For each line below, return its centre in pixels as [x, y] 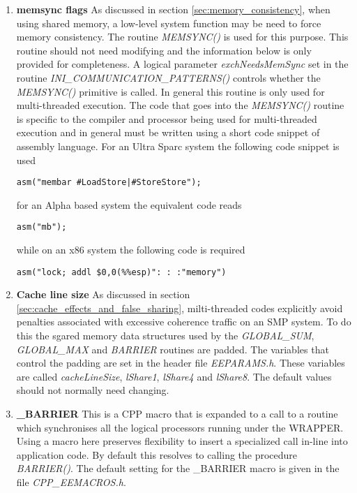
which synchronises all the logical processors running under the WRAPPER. [180, 427]
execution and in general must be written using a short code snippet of [168, 132]
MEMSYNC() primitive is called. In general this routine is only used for [170, 91]
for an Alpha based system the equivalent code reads [129, 204]
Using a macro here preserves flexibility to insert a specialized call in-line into [182, 441]
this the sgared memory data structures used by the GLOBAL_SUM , [165, 336]
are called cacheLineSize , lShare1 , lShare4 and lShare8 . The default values [174, 376]
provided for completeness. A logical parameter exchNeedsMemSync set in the [182, 64]
